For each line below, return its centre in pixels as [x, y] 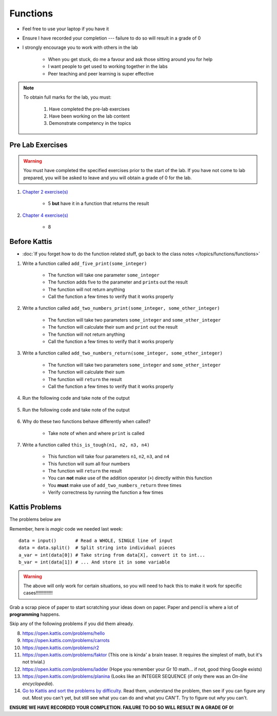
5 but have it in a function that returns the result [98, 203]
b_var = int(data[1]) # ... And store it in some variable [94, 562]
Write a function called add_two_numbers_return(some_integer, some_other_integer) [123, 353]
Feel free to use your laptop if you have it [66, 29]
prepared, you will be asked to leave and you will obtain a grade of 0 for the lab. [107, 178]
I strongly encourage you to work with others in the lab [80, 48]
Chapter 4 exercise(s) [45, 215]
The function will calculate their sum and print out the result [113, 327]
